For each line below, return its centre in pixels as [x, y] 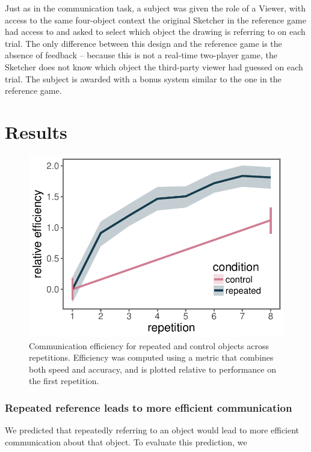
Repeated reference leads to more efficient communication [149, 407]
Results [36, 131]
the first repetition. [64, 381]
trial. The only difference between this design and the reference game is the [143, 43]
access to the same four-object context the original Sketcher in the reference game [155, 20]
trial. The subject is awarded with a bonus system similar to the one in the [143, 78]
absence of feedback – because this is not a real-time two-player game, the [141, 55]
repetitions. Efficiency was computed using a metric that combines [151, 357]
